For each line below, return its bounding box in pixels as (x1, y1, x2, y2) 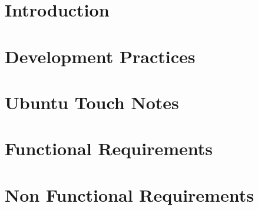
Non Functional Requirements (5, 182, 254, 206)
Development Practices (5, 44, 196, 68)
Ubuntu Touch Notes (5, 90, 179, 114)
